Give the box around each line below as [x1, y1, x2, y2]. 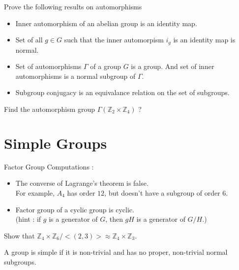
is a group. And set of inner [131, 61, 214, 71]
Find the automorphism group [4, 104, 95, 114]
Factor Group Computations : [4, 161, 94, 171]
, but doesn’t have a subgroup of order [104, 187, 220, 198]
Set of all [15, 34, 43, 45]
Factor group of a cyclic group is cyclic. [15, 204, 134, 214]
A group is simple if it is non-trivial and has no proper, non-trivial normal [4, 247, 228, 257]
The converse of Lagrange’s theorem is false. [15, 178, 149, 188]
